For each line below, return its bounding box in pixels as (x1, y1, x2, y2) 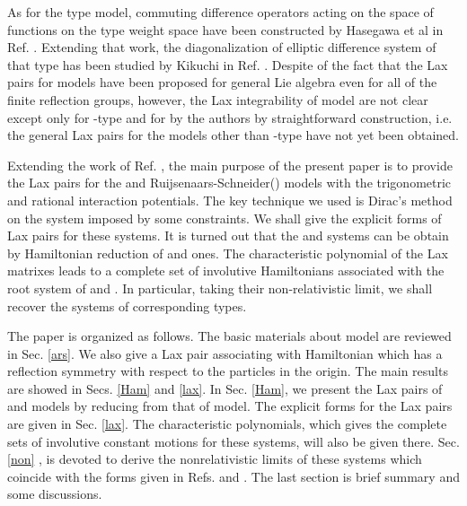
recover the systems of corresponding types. (7, 296, 247, 315)
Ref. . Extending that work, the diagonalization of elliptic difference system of (7, 38, 436, 57)
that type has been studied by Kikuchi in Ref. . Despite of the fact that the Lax (7, 55, 448, 74)
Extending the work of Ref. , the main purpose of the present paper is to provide (7, 155, 453, 174)
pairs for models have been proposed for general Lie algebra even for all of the (7, 73, 437, 92)
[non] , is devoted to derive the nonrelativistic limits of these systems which (7, 449, 422, 468)
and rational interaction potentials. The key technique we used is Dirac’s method (7, 190, 453, 209)
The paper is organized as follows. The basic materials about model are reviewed (7, 327, 452, 345)
